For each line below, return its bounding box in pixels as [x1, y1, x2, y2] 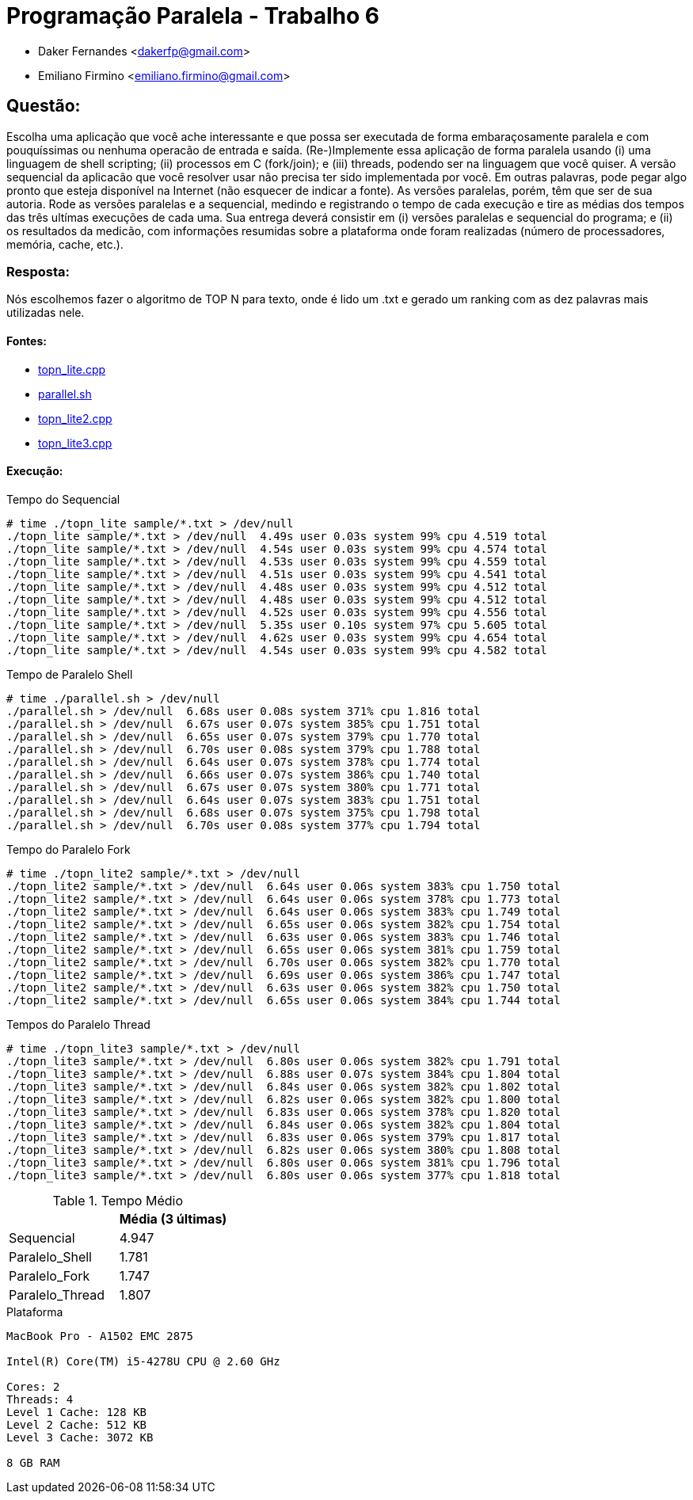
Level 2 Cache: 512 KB [6, 1418, 147, 1431]
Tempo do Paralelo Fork [6, 842, 131, 856]
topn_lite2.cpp [38, 411, 112, 425]
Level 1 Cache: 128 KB [6, 1405, 147, 1418]
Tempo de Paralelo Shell [6, 667, 133, 681]
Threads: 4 [6, 1392, 74, 1406]
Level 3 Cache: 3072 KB [6, 1430, 154, 1444]
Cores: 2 [6, 1380, 60, 1393]
